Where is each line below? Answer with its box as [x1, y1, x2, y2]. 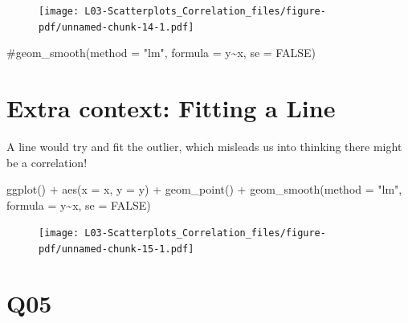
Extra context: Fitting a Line [6, 92, 336, 125]
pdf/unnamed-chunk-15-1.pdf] [39, 243, 194, 256]
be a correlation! [6, 153, 88, 170]
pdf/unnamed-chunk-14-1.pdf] [39, 21, 194, 33]
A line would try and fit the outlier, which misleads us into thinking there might [6, 138, 402, 155]
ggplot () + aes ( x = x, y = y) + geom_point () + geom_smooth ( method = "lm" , [6, 181, 402, 198]
